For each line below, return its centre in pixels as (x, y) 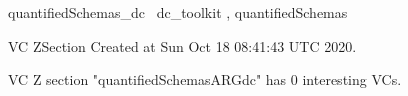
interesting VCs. (352, 79)
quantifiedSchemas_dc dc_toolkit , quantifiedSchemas (178, 12)
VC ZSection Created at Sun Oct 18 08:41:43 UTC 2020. (182, 45)
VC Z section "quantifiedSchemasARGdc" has (147, 79)
